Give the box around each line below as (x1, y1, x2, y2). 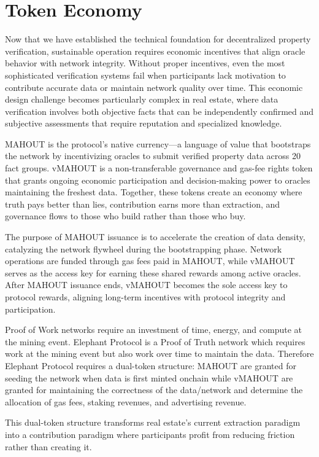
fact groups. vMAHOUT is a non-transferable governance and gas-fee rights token (5, 162, 313, 174)
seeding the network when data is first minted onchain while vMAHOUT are (5, 371, 293, 384)
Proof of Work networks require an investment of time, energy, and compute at (5, 323, 302, 336)
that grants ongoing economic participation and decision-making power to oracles (5, 173, 310, 186)
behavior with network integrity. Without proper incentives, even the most (5, 57, 285, 69)
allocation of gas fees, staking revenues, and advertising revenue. (5, 395, 247, 408)
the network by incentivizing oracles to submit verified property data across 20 (5, 149, 301, 162)
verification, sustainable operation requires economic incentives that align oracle (5, 44, 306, 57)
